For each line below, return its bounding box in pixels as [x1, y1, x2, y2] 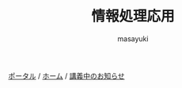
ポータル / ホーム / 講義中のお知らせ [8, 71, 125, 80]
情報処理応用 [90, 7, 175, 25]
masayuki [117, 33, 149, 44]
